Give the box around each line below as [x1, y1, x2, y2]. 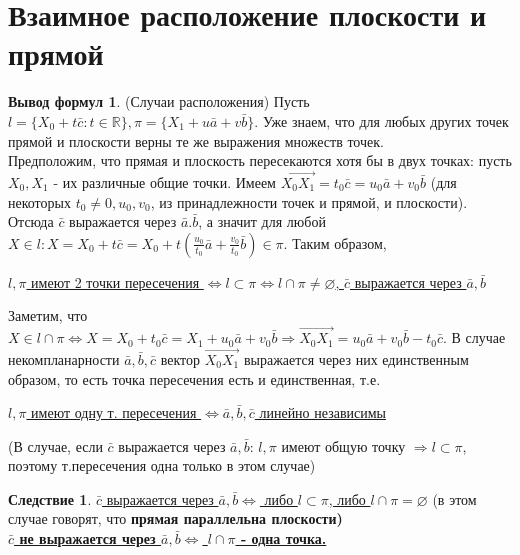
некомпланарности [8, 348, 120, 369]
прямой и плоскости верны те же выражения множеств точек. [8, 130, 384, 151]
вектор [160, 348, 201, 369]
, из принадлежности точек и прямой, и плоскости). [150, 191, 468, 212]
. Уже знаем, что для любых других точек [254, 110, 509, 131]
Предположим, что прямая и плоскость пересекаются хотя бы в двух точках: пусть [8, 150, 512, 171]
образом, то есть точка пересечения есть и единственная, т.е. [8, 368, 381, 389]
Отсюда [8, 211, 54, 232]
